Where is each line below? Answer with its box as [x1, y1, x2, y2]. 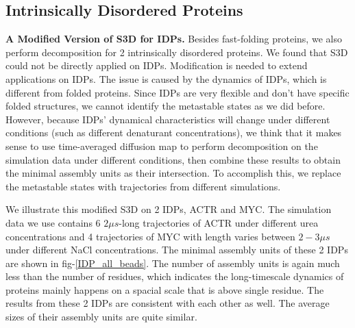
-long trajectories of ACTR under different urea [119, 215, 319, 229]
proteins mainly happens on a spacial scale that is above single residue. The [5, 282, 324, 297]
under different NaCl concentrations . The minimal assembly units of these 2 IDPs [5, 242, 348, 257]
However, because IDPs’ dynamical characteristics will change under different [5, 112, 330, 126]
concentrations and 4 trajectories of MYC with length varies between [5, 229, 295, 243]
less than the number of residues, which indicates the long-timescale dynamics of [5, 269, 344, 283]
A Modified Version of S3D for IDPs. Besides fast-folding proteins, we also [5, 31, 342, 46]
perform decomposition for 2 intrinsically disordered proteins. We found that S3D [5, 45, 348, 59]
